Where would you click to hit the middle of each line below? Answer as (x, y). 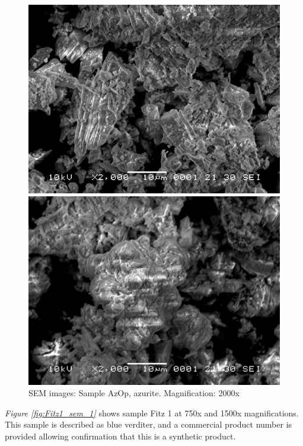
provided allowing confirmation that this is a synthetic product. (120, 436)
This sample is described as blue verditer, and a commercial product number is (149, 424)
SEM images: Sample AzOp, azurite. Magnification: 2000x (134, 393)
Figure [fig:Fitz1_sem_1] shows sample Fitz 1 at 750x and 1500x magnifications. (152, 412)
